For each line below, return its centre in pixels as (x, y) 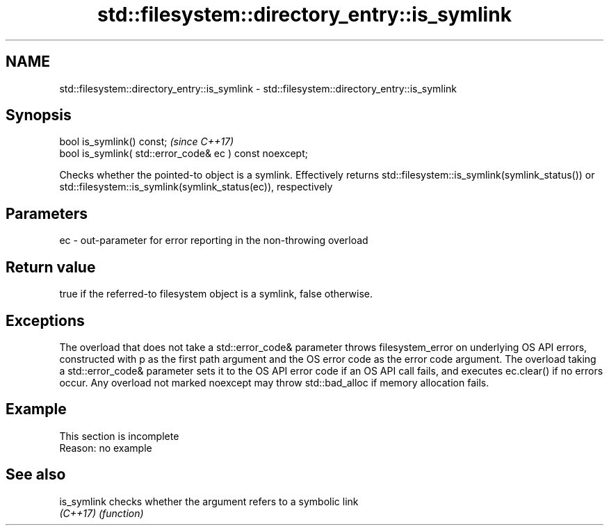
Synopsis (39, 115)
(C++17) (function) (101, 513)
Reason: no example (106, 448)
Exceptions (45, 320)
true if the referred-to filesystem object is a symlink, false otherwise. (216, 294)
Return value (51, 267)
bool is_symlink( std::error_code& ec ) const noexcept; (184, 154)
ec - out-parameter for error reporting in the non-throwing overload (214, 240)
